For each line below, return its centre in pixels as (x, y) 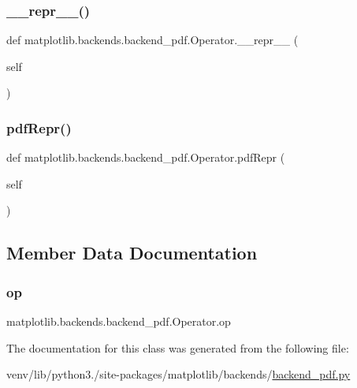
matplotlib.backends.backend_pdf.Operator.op (119, 321)
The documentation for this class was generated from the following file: (178, 347)
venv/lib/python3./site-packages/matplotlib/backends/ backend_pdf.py (178, 374)
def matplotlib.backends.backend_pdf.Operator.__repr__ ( (152, 40)
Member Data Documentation (132, 253)
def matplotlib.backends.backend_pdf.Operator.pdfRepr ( (146, 157)
